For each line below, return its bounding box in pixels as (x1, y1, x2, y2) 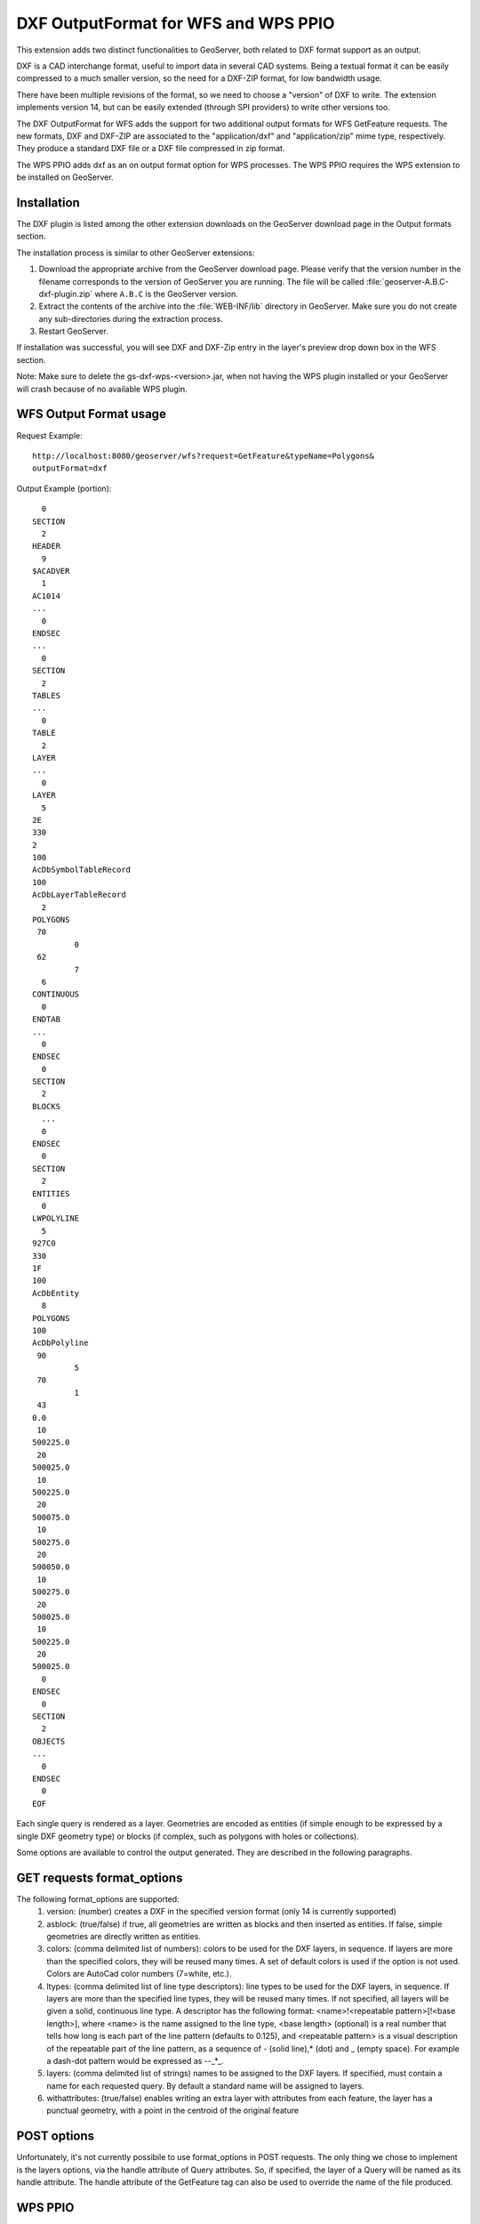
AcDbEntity (32, 1288, 80, 1298)
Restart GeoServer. (38, 326, 108, 337)
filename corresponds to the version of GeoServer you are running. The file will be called (38, 276, 364, 286)
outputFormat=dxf (32, 463, 108, 473)
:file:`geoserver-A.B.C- (365, 276, 449, 286)
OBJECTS (32, 1736, 66, 1746)
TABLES (32, 690, 61, 700)
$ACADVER (32, 566, 70, 576)
